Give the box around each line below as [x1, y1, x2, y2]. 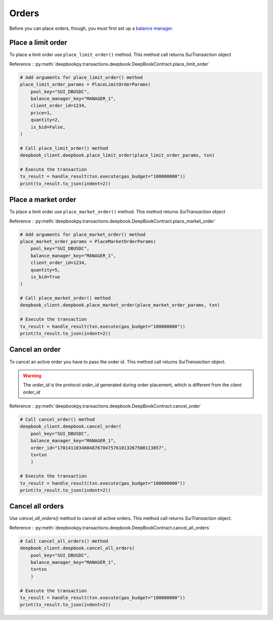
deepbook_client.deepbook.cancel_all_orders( [20, 545, 135, 551]
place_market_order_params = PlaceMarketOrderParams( [20, 238, 156, 244]
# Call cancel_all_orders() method [20, 538, 108, 544]
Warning [23, 372, 41, 379]
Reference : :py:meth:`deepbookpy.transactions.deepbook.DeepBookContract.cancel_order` [9, 403, 202, 409]
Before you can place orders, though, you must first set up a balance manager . [9, 25, 173, 31]
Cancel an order [9, 345, 61, 354]
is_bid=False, [30, 124, 66, 130]
